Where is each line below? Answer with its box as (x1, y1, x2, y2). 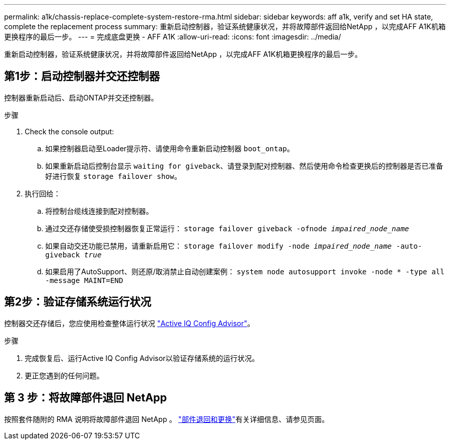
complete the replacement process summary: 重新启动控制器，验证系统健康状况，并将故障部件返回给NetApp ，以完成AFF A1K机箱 (4, 22, 446, 31)
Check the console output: (25, 127, 114, 136)
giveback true (45, 250, 102, 259)
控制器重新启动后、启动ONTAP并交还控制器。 (4, 93, 158, 102)
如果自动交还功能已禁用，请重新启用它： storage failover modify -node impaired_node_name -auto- (45, 241, 422, 250)
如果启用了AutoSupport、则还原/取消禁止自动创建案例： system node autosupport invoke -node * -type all (45, 267, 445, 276)
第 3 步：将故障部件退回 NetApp (4, 391, 167, 405)
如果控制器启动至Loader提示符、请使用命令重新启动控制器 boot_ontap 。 (45, 144, 294, 153)
